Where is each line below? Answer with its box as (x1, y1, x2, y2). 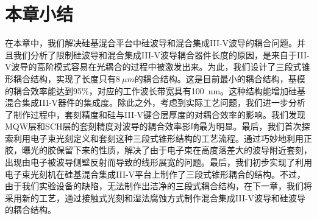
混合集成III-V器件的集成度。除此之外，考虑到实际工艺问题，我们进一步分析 (5, 96, 306, 109)
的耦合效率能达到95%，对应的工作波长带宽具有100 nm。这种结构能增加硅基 (5, 84, 306, 97)
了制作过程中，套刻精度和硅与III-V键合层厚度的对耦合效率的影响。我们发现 (5, 108, 306, 120)
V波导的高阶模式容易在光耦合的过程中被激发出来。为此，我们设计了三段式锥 (5, 60, 310, 73)
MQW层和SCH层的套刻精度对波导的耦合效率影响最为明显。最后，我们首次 (5, 120, 302, 133)
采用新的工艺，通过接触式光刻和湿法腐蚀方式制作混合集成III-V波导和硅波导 (5, 191, 306, 204)
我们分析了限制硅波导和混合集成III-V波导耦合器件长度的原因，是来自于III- (13, 48, 310, 61)
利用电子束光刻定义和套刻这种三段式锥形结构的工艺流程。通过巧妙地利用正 (13, 131, 312, 144)
